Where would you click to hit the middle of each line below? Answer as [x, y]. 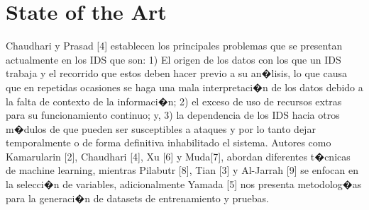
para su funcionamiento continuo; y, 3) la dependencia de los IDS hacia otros [173, 115]
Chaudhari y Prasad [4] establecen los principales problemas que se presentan [174, 46]
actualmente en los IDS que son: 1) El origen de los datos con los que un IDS [174, 59]
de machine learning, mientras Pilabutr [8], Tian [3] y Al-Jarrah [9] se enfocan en [182, 170]
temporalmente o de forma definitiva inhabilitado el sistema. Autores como [169, 142]
